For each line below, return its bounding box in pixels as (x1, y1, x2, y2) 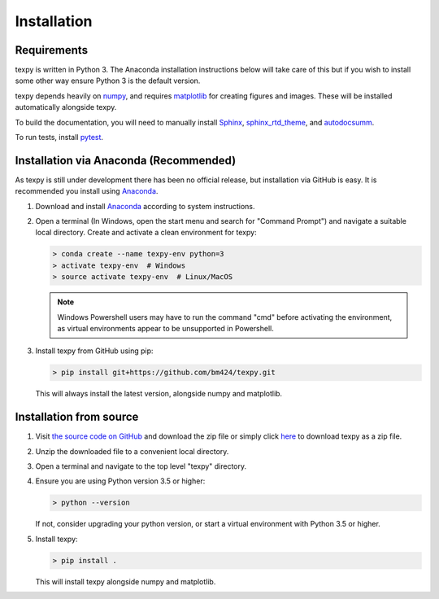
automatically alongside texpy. (15, 103, 117, 112)
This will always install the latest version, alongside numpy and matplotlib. (35, 389, 283, 399)
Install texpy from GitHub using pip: (35, 346, 154, 356)
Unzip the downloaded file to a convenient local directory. (35, 446, 229, 456)
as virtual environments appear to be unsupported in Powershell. (57, 324, 274, 334)
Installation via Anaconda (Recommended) (15, 153, 237, 167)
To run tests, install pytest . (15, 133, 104, 142)
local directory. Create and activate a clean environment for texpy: (35, 228, 257, 238)
